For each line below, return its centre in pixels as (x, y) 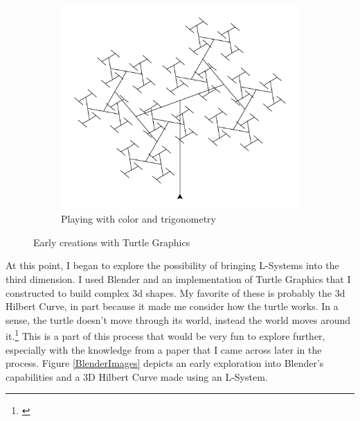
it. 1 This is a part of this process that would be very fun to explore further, (165, 335)
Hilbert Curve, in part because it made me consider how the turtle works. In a (172, 306)
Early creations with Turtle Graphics (112, 242)
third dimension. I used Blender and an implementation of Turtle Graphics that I (178, 278)
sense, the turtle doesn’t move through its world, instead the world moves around (178, 319)
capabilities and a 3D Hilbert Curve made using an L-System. (137, 376)
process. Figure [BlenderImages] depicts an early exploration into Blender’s (165, 363)
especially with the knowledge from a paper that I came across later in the (164, 349)
